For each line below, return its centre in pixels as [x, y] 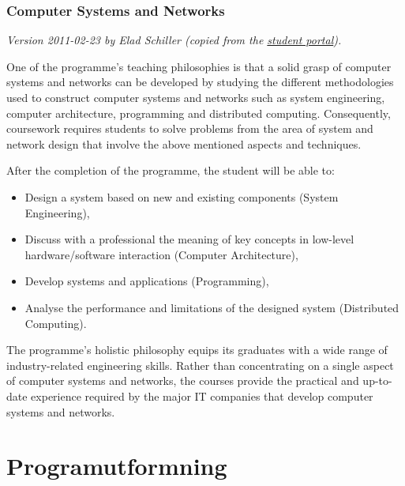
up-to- [377, 381]
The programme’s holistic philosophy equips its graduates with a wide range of [197, 350]
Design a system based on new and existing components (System [182, 196]
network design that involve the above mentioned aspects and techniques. [184, 143]
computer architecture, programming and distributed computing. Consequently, [199, 113]
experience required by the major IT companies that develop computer [202, 396]
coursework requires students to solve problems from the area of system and [190, 128]
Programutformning [117, 466]
